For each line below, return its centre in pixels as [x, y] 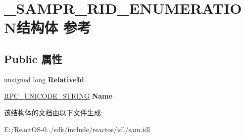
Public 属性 [33, 58]
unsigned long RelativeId [44, 79]
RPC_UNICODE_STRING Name [58, 96]
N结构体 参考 [48, 27]
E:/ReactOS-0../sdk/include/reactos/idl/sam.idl [77, 129]
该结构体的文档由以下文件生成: [53, 112]
